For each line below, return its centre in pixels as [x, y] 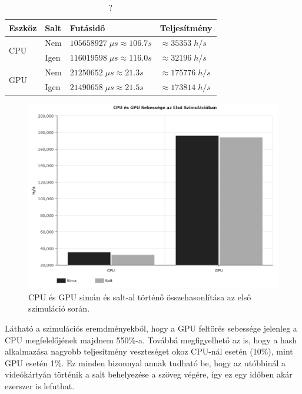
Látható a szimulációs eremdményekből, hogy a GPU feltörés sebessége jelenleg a [151, 328]
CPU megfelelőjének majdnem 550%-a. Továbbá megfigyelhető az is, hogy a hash [151, 340]
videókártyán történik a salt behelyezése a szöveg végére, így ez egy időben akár [149, 374]
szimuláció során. [59, 308]
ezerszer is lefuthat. [40, 385]
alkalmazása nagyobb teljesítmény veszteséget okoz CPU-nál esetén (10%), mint [149, 351]
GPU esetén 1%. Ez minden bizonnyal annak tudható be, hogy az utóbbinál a [145, 362]
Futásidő [87, 27]
